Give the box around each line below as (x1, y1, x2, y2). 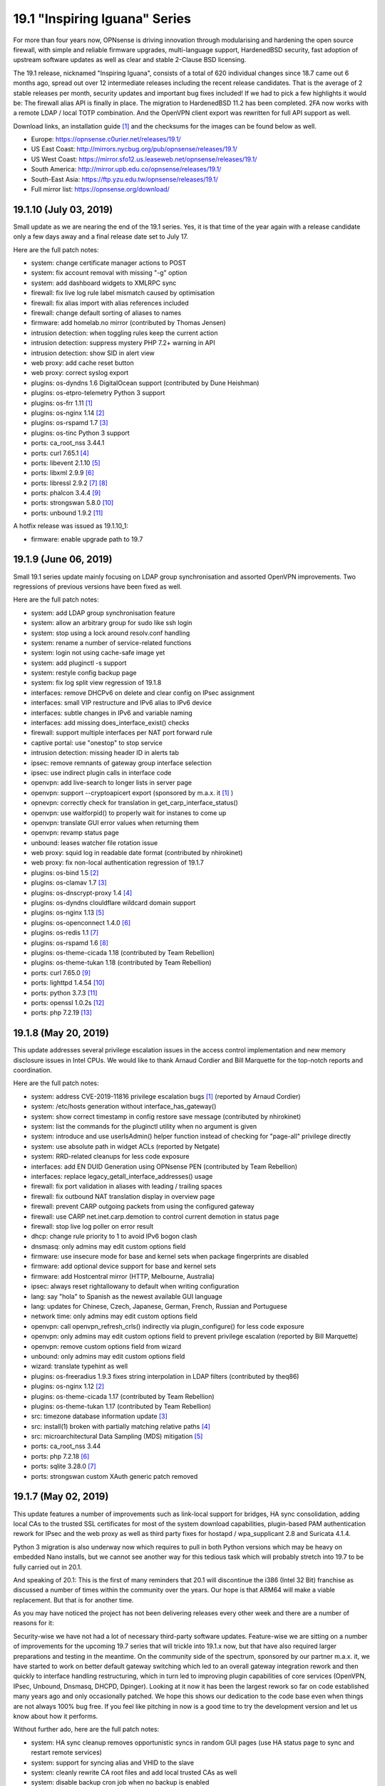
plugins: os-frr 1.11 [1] (31, 399, 93, 407)
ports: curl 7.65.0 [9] (31, 968, 91, 977)
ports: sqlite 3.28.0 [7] (31, 1462, 96, 1471)
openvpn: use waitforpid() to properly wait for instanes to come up (31, 808, 227, 817)
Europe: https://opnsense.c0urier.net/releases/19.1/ (31, 135, 181, 144)
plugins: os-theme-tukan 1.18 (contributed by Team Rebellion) (31, 958, 212, 967)
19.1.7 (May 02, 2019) (13, 1490, 109, 1503)
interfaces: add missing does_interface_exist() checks (31, 719, 190, 727)
